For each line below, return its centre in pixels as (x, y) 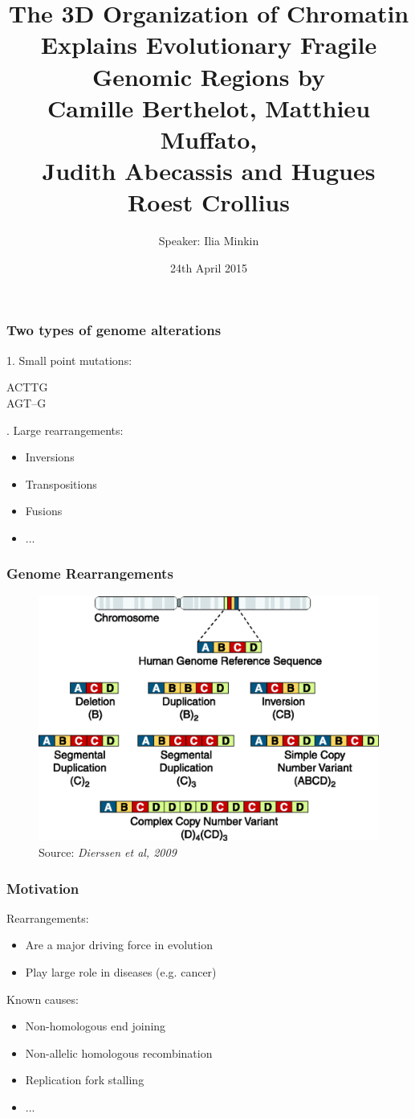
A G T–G (26, 402)
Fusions (44, 511)
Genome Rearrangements (90, 573)
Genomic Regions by (209, 76)
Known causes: (43, 999)
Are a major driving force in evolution (119, 945)
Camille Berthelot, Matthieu (209, 107)
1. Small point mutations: (69, 360)
